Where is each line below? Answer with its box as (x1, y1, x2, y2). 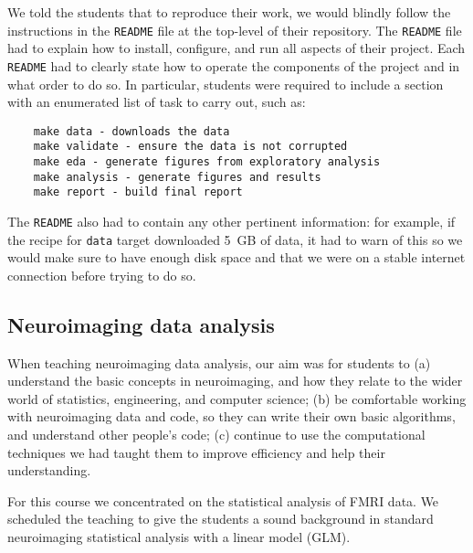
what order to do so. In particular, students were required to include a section (7, 74, 444, 93)
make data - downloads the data (33, 124, 230, 138)
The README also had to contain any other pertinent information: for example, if (7, 211, 456, 230)
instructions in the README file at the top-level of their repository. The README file (7, 20, 462, 39)
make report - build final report (33, 186, 243, 199)
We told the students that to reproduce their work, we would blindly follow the (7, 3, 451, 21)
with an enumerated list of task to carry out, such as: (7, 92, 306, 112)
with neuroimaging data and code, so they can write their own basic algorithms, (7, 407, 456, 426)
